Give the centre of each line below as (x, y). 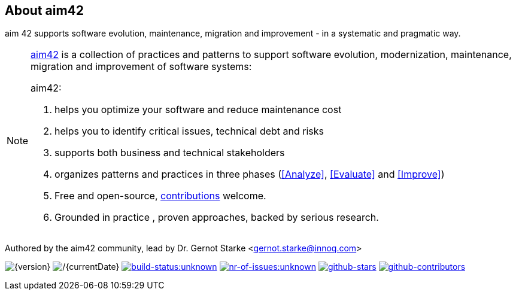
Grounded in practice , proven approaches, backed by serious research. (217, 218)
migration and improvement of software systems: (141, 67)
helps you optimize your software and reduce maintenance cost (198, 110)
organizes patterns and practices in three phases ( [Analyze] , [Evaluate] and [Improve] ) (250, 174)
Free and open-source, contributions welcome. (160, 196)
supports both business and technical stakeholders (170, 153)
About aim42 (45, 10)
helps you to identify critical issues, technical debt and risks (189, 131)
